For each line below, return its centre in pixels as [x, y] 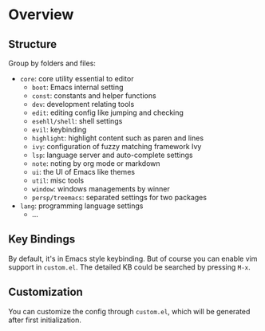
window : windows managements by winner [101, 189]
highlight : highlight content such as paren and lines [118, 138]
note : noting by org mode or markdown [96, 164]
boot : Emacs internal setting [77, 87]
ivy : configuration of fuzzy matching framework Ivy [117, 146]
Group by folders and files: [52, 63]
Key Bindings [42, 240]
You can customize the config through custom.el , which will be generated [129, 311]
